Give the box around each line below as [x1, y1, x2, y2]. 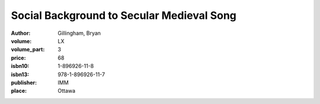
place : [11, 87, 27, 95]
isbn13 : [11, 71, 30, 78]
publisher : [11, 79, 37, 86]
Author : [11, 30, 31, 37]
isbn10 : [11, 63, 30, 70]
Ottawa [57, 87, 76, 95]
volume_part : [11, 46, 45, 53]
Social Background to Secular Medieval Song [11, 9, 237, 22]
